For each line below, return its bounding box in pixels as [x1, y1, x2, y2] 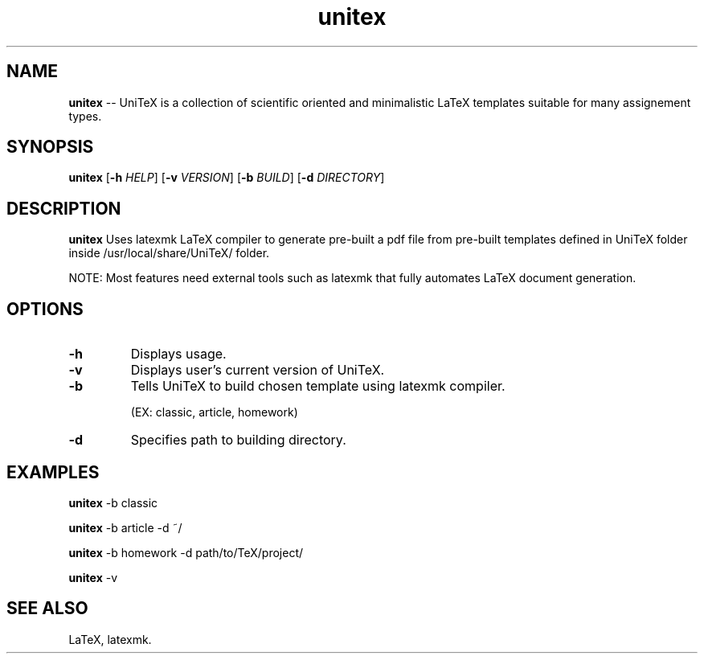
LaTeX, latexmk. [68, 632, 152, 646]
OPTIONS [6, 298, 84, 319]
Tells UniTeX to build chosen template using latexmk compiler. [130, 378, 505, 395]
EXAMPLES [6, 461, 100, 482]
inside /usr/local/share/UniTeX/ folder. [68, 246, 270, 260]
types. [68, 109, 102, 123]
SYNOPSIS [6, 137, 94, 158]
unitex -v [68, 570, 118, 584]
